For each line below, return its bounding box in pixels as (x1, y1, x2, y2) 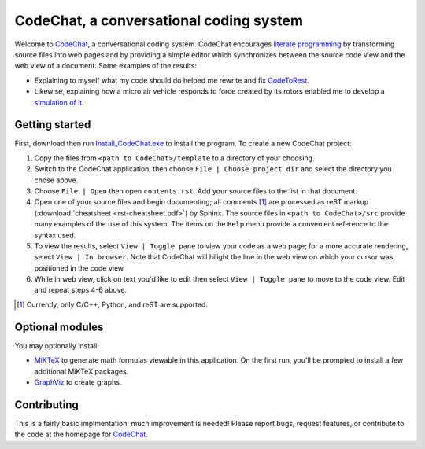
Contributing (14, 398, 79, 411)
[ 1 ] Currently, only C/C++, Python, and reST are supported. (17, 300, 209, 309)
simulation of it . (34, 98, 84, 107)
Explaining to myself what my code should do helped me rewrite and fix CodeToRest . (34, 75, 310, 85)
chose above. (34, 175, 79, 185)
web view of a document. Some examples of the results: (14, 61, 197, 71)
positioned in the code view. (34, 263, 126, 273)
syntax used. (34, 230, 76, 240)
